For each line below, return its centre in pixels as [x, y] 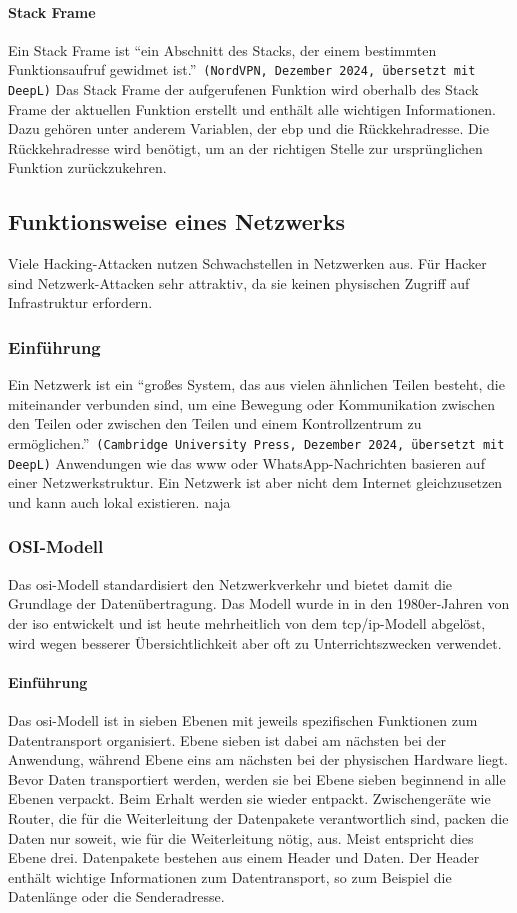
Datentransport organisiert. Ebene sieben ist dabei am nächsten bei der [227, 739]
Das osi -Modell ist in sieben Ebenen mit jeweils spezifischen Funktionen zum [243, 719]
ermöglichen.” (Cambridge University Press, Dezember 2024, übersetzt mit [256, 443]
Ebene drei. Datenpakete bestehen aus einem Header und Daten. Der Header [244, 857]
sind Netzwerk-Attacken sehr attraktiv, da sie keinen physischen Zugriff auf [239, 282]
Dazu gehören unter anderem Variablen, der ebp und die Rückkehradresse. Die [248, 128]
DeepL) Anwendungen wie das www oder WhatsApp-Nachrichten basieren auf [246, 462]
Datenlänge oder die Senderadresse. [116, 896]
